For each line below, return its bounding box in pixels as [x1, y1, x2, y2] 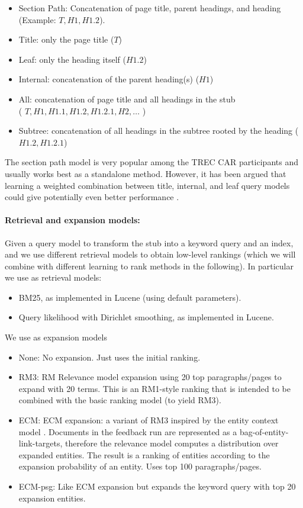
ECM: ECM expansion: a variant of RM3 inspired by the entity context [18, 414, 279, 426]
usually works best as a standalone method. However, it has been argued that [5, 167, 286, 179]
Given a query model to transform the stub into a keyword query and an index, [5, 236, 294, 249]
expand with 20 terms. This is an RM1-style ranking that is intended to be [18, 382, 291, 394]
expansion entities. [18, 491, 86, 504]
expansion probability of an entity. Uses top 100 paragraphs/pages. [18, 460, 262, 472]
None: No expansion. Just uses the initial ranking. [18, 351, 201, 363]
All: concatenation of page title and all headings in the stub [18, 92, 236, 105]
